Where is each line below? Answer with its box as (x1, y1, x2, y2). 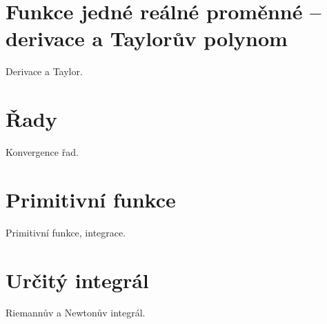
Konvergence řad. (6, 145, 79, 159)
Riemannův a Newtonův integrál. (6, 305, 146, 320)
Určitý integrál (6, 265, 149, 294)
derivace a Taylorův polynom (6, 24, 288, 52)
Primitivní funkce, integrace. (6, 225, 126, 239)
